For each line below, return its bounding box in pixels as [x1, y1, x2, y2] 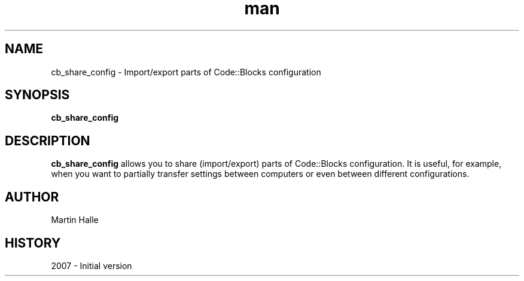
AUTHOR [5, 189, 59, 204]
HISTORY [5, 235, 61, 251]
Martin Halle [51, 215, 99, 225]
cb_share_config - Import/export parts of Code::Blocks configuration [51, 66, 321, 77]
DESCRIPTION [5, 133, 90, 148]
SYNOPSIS [5, 87, 70, 103]
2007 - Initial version [51, 260, 132, 271]
